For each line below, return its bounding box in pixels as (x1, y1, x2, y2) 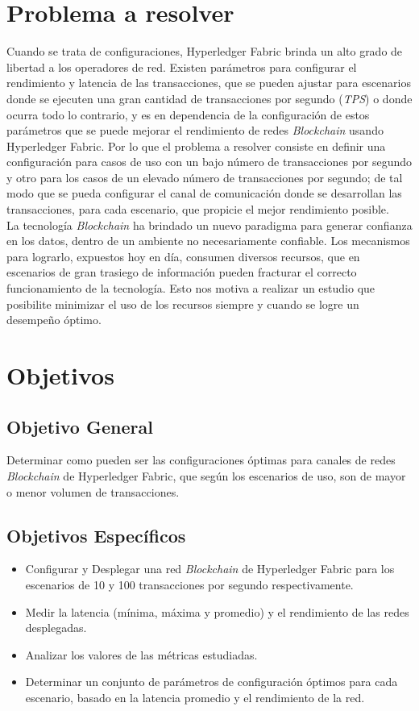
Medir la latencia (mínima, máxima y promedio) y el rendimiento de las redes (25, 603, 409, 620)
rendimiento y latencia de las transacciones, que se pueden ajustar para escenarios (6, 74, 411, 91)
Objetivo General (6, 414, 153, 439)
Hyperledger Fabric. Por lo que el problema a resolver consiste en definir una (6, 137, 386, 154)
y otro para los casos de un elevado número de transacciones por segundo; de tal (6, 168, 403, 185)
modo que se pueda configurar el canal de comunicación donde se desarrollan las (6, 185, 402, 202)
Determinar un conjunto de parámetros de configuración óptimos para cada (25, 673, 398, 690)
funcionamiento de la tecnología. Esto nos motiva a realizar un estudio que (6, 280, 375, 297)
